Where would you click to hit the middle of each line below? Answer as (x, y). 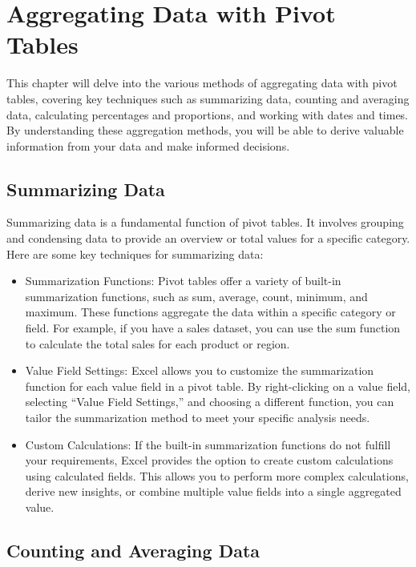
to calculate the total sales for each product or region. (158, 343)
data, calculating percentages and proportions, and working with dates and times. (208, 114)
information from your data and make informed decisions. (148, 145)
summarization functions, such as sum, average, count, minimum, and (196, 296)
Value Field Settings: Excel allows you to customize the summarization (200, 370)
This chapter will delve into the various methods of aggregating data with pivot (202, 83)
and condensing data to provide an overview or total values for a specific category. (208, 238)
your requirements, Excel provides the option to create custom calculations (209, 460)
